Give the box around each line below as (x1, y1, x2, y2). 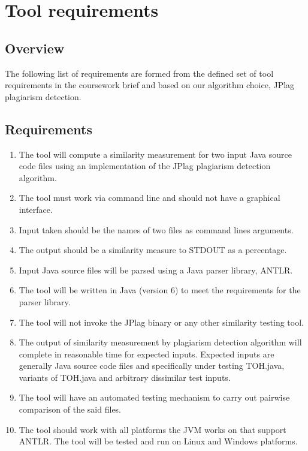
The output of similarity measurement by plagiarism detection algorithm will (19, 336, 302, 348)
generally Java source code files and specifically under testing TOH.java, (19, 359, 285, 372)
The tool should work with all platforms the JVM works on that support (19, 423, 286, 435)
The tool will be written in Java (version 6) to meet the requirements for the (19, 284, 301, 296)
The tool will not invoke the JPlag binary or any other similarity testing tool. (19, 315, 304, 328)
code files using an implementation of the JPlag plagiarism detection (19, 160, 271, 172)
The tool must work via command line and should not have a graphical (19, 191, 280, 204)
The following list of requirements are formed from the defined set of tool (5, 67, 274, 79)
